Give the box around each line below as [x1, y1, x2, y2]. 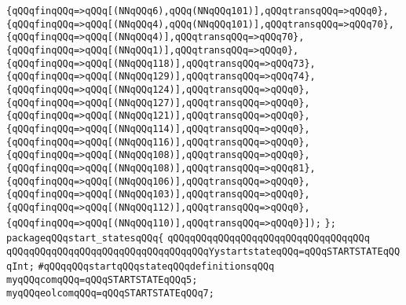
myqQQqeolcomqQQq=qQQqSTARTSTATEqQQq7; [6, 287, 214, 299]
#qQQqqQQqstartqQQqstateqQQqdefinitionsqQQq [38, 261, 275, 273]
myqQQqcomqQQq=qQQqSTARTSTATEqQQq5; [6, 274, 198, 286]
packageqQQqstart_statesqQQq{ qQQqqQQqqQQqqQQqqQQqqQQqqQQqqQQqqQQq [6, 233, 370, 244]
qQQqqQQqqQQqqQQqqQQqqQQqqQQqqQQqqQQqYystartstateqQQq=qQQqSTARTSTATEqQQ [6, 245, 401, 257]
